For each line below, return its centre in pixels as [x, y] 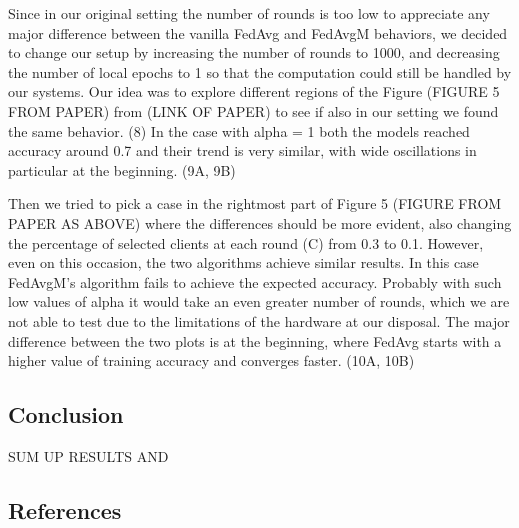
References [65, 509]
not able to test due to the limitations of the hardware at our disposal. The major [259, 320]
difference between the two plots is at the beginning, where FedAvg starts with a [255, 340]
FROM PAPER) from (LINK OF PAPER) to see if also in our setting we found [253, 110]
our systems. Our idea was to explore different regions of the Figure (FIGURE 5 [254, 91]
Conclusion [66, 414]
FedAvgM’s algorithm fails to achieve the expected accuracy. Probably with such [255, 281]
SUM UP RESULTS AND [88, 455]
